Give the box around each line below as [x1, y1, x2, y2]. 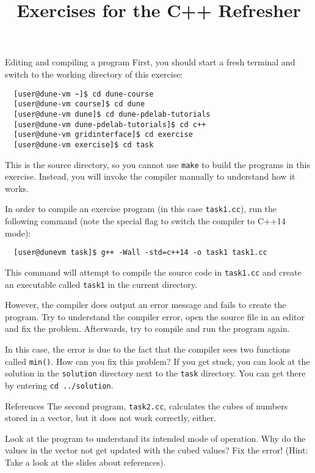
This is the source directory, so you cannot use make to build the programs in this [5, 158, 310, 170]
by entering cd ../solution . [5, 378, 114, 391]
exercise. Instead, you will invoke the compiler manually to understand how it [5, 170, 295, 183]
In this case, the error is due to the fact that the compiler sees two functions [5, 342, 291, 355]
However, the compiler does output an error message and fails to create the [5, 298, 286, 311]
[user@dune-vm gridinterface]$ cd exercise [13, 130, 193, 139]
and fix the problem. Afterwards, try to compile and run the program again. [5, 322, 290, 335]
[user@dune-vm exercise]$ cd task [13, 140, 154, 149]
